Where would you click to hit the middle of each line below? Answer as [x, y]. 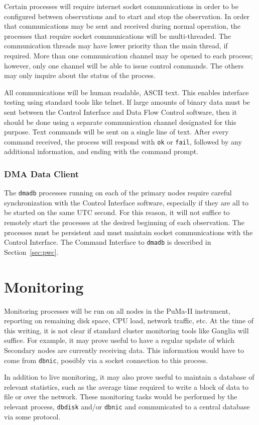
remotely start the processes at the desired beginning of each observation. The [124, 222]
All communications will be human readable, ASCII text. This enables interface [126, 92]
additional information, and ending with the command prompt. [101, 151]
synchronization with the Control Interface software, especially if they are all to [126, 202]
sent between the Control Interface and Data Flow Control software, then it [120, 112]
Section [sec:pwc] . [31, 252]
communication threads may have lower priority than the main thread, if [116, 46]
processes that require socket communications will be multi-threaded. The [118, 36]
